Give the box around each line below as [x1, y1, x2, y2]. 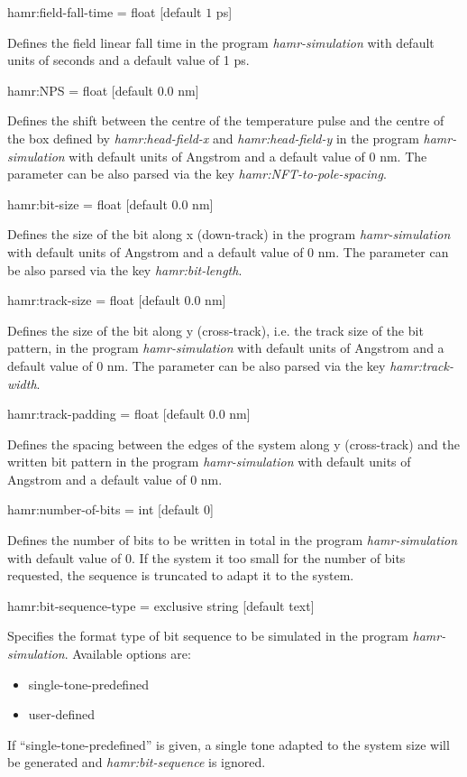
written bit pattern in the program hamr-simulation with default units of [7, 452, 411, 471]
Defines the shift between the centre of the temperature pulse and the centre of [7, 111, 444, 130]
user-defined [28, 705, 96, 724]
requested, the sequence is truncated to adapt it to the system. [7, 566, 354, 585]
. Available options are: [64, 644, 191, 663]
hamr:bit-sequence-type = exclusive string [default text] [7, 596, 315, 615]
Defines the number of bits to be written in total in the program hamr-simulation [7, 531, 458, 550]
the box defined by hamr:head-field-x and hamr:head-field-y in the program [7, 128, 419, 147]
